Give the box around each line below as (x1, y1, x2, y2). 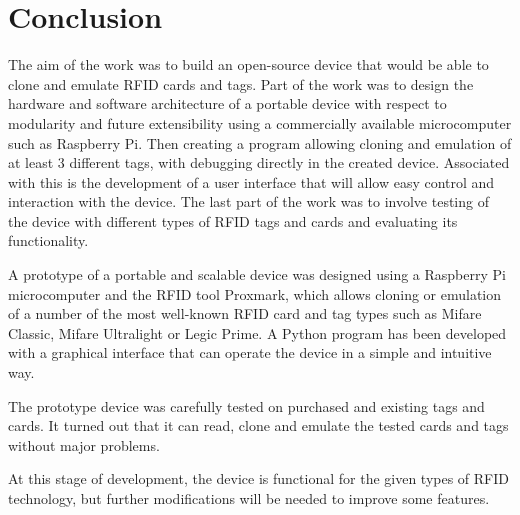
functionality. (8, 230, 89, 251)
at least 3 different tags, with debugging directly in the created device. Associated (8, 152, 510, 173)
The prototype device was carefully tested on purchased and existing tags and (8, 395, 485, 416)
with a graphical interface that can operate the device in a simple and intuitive (8, 342, 492, 363)
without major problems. (8, 434, 160, 455)
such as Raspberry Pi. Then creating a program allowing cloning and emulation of (8, 132, 512, 153)
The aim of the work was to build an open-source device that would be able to (8, 54, 489, 75)
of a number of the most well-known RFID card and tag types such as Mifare (8, 303, 482, 324)
